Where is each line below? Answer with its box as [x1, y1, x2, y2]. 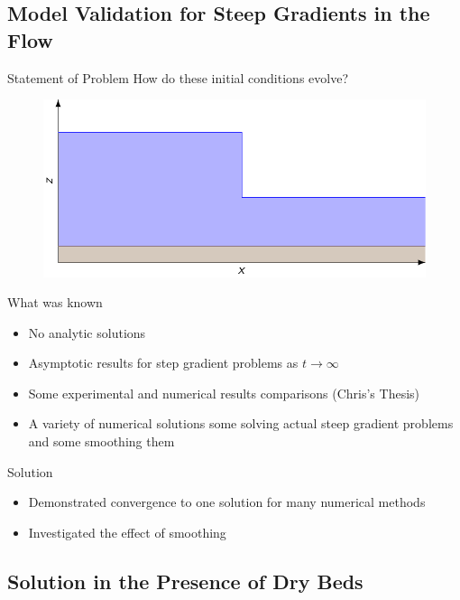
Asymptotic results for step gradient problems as [28, 353, 299, 372]
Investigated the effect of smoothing [28, 522, 226, 541]
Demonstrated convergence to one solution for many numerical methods [28, 492, 426, 511]
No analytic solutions [28, 323, 146, 342]
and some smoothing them [28, 432, 175, 451]
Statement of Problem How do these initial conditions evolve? [7, 68, 348, 87]
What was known [7, 293, 103, 312]
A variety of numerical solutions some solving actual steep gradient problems [28, 414, 454, 433]
